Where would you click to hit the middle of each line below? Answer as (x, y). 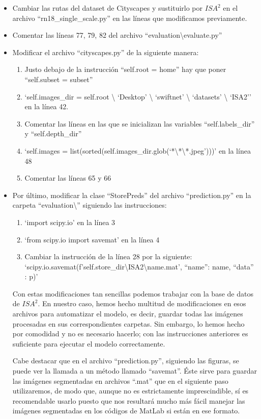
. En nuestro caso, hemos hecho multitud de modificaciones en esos (142, 303)
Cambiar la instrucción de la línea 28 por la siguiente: (108, 256)
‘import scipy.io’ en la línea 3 (70, 222)
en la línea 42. (47, 106)
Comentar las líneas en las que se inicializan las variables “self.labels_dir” (140, 123)
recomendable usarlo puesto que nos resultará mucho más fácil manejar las (129, 400)
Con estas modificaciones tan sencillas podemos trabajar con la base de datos (133, 293)
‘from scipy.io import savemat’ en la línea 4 (92, 239)
